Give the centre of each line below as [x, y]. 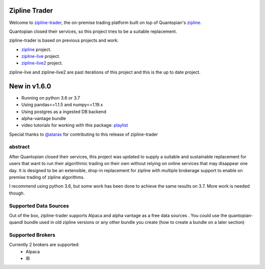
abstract [19, 147]
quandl [16, 222]
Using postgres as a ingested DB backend [64, 111]
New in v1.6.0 [30, 86]
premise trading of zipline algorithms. [47, 177]
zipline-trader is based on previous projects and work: [64, 40]
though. [17, 193]
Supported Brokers [32, 235]
